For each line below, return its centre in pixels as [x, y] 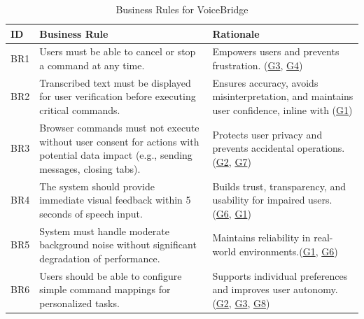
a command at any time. [92, 65]
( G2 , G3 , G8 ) [241, 303]
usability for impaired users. [272, 200]
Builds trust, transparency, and [279, 186]
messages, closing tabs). [90, 168]
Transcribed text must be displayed [115, 82]
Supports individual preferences [280, 275]
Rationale [236, 33]
